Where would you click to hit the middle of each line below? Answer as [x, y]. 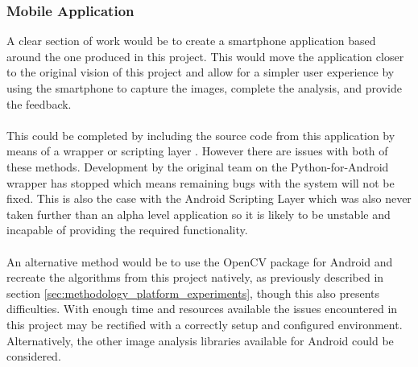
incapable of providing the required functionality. [127, 230]
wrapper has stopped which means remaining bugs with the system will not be [201, 182]
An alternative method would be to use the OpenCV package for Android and [200, 261]
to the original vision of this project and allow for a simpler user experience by [201, 72]
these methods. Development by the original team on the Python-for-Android [198, 166]
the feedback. [39, 103]
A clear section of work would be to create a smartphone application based [191, 41]
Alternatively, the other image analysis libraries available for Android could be [200, 340]
